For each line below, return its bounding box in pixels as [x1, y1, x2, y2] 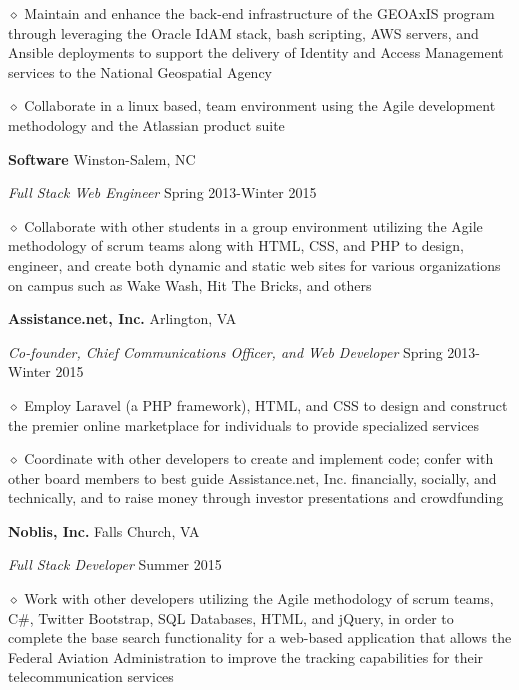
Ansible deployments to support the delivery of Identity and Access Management [8, 42, 504, 63]
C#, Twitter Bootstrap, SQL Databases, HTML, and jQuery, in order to [8, 607, 454, 628]
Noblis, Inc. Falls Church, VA [8, 520, 200, 541]
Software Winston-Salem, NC [8, 148, 196, 169]
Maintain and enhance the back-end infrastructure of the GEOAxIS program [24, 3, 495, 23]
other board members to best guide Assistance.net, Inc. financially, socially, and [8, 467, 497, 488]
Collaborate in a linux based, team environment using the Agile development [24, 95, 496, 116]
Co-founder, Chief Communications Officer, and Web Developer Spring [8, 341, 443, 362]
